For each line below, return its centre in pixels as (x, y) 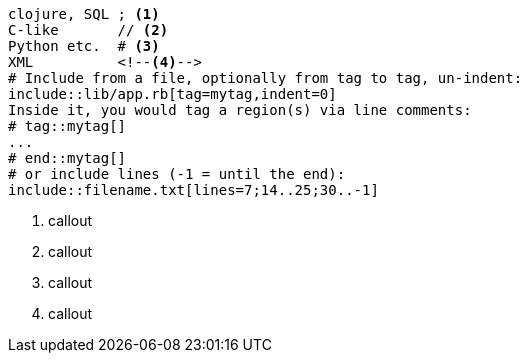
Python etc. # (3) (84, 46)
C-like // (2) (88, 30)
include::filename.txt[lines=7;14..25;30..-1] (193, 190)
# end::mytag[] (67, 158)
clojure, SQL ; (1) (84, 14)
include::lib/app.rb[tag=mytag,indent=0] (172, 94)
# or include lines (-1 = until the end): (177, 174)
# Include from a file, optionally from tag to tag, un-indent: (265, 78)
